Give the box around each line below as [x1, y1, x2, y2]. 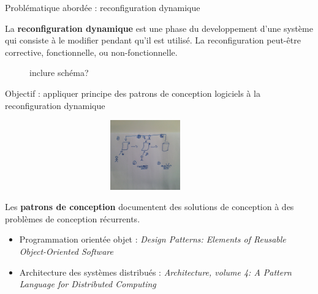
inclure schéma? [29, 66, 89, 79]
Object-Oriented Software [19, 244, 113, 257]
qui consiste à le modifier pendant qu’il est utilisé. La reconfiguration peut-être [5, 34, 301, 47]
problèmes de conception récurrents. [5, 212, 140, 225]
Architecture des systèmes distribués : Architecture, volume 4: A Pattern [19, 265, 292, 278]
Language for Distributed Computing [19, 277, 156, 290]
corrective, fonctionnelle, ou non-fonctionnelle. [5, 45, 178, 58]
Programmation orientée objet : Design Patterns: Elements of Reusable [19, 233, 286, 246]
